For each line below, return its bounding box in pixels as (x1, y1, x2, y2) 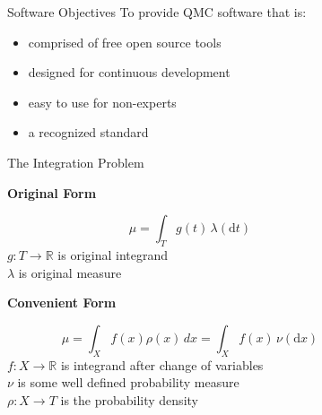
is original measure (18, 263, 122, 281)
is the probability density (60, 390, 198, 409)
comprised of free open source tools (28, 32, 222, 51)
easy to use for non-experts (28, 92, 177, 111)
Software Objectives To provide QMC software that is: (6, 3, 307, 21)
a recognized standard (28, 123, 149, 142)
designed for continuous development (28, 63, 231, 82)
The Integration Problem (6, 152, 144, 171)
